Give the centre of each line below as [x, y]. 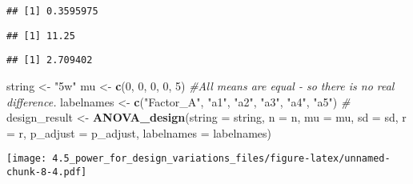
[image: [27, 159]
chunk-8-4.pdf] [47, 172]
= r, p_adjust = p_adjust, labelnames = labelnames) [139, 132]
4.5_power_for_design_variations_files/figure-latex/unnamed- [221, 159]
